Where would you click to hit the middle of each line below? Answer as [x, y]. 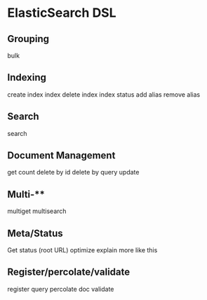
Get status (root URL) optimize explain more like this [82, 250]
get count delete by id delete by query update [73, 172]
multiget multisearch [37, 211]
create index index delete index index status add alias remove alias [104, 94]
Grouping [28, 39]
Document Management [61, 156]
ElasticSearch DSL [62, 13]
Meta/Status [35, 233]
